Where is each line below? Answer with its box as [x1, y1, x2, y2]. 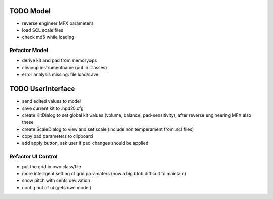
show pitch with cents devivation [22, 177, 90, 184]
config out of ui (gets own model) [22, 184, 92, 190]
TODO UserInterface [9, 85, 75, 93]
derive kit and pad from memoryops [22, 57, 97, 63]
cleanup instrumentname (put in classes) [22, 64, 107, 70]
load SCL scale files [22, 27, 63, 33]
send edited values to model [22, 98, 81, 104]
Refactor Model [9, 47, 48, 54]
